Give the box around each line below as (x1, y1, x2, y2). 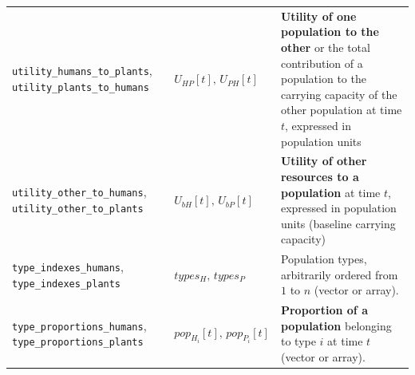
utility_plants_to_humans (12, 81, 149, 93)
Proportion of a (280, 302, 368, 318)
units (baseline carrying (280, 215, 396, 231)
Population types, (280, 251, 367, 267)
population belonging (280, 317, 392, 334)
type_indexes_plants (12, 278, 121, 290)
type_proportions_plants (12, 337, 144, 349)
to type (280, 333, 316, 349)
